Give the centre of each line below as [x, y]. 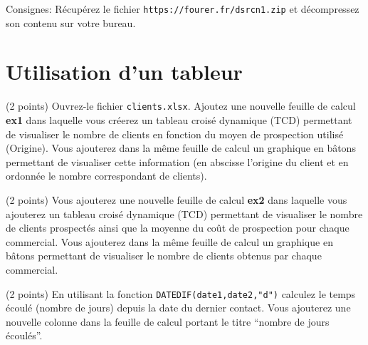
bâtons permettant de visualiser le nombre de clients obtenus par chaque [164, 256]
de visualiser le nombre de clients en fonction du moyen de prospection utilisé [175, 134]
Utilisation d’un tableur [124, 72]
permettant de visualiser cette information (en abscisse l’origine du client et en [177, 161]
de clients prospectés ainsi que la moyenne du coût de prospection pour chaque [178, 228]
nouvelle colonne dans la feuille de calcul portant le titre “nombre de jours [168, 321]
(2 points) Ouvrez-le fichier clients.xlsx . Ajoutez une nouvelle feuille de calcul [181, 106]
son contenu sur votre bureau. [71, 22]
